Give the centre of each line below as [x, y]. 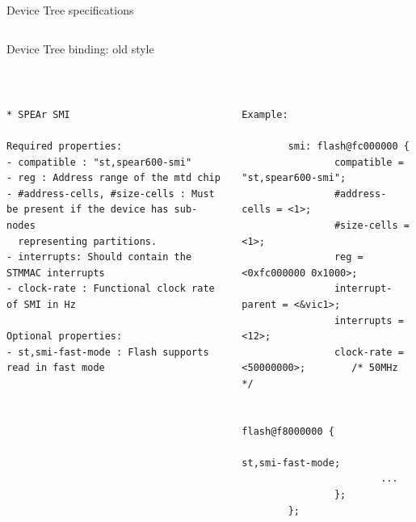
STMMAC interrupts [56, 273]
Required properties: [65, 146]
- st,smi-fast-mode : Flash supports [108, 352]
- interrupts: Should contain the [99, 257]
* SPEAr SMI [38, 114]
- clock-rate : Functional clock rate [111, 289]
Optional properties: [65, 337]
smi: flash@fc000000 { [349, 146]
